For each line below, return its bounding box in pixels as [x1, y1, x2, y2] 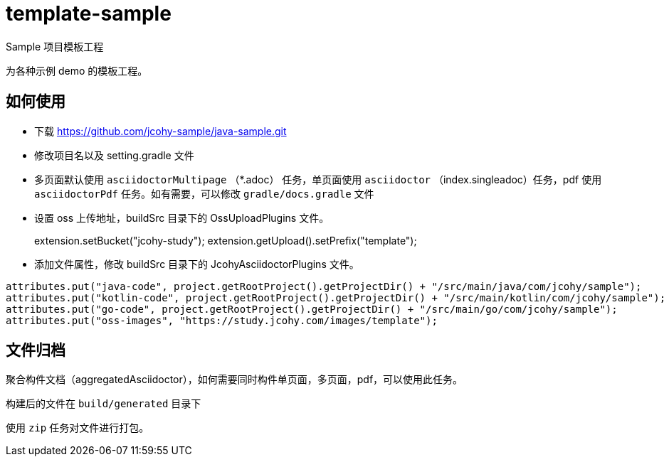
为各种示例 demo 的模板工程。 [6, 64, 148, 77]
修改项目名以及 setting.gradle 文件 [34, 149, 194, 161]
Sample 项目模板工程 [6, 40, 104, 53]
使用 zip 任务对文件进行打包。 [6, 421, 149, 434]
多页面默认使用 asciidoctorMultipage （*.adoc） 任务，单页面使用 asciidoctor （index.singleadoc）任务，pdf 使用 [34, 173, 602, 186]
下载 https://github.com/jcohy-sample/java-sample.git [34, 124, 287, 137]
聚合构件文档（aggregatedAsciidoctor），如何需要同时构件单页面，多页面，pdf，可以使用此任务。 [6, 373, 463, 386]
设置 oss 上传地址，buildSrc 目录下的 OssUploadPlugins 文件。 [34, 211, 330, 224]
